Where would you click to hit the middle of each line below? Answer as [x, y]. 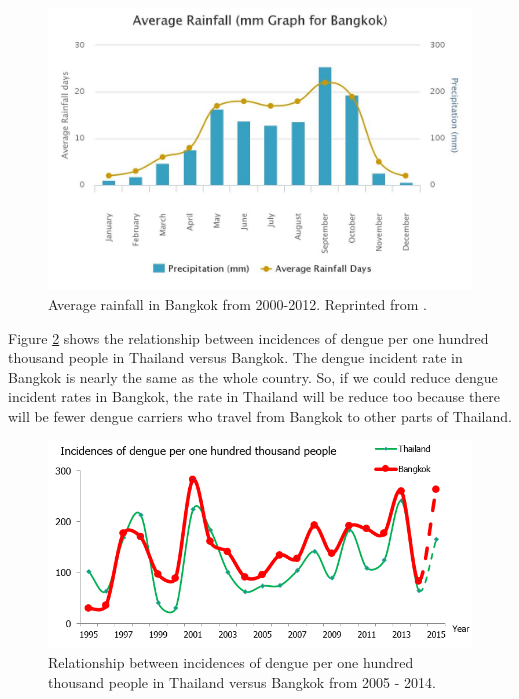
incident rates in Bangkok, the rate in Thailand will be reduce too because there [254, 396]
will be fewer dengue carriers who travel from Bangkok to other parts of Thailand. [260, 415]
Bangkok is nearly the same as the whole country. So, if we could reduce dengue [253, 376]
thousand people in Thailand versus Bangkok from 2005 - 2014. [242, 681]
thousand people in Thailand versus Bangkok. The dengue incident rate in [235, 357]
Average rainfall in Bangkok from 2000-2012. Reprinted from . [238, 303]
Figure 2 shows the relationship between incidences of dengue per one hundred [248, 337]
